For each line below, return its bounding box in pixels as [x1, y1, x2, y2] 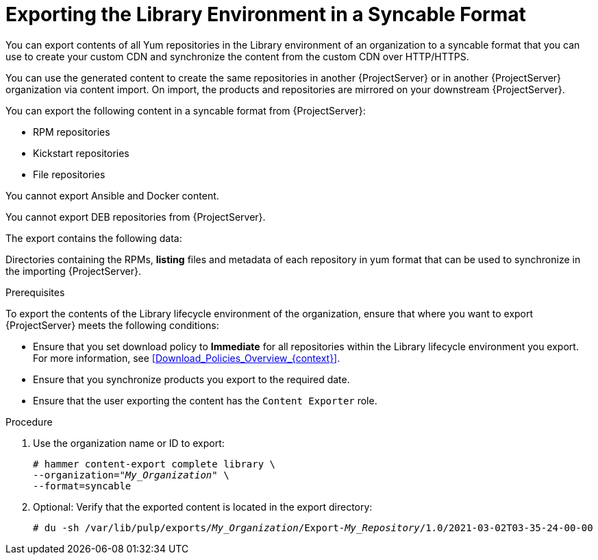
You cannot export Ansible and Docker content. [5, 189, 219, 202]
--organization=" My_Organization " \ [33, 469, 229, 480]
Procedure [5, 415, 53, 428]
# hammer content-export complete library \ [33, 458, 276, 470]
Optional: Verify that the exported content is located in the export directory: [33, 500, 373, 513]
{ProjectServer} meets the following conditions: [5, 319, 219, 331]
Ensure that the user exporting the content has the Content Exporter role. [33, 394, 377, 406]
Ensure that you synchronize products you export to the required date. [33, 373, 350, 385]
